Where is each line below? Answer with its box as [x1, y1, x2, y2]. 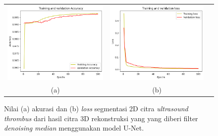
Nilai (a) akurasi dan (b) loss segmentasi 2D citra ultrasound [4, 103, 188, 114]
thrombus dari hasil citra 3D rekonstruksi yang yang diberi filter [4, 113, 198, 123]
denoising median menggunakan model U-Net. [4, 123, 144, 133]
